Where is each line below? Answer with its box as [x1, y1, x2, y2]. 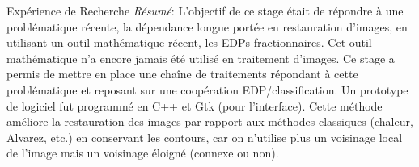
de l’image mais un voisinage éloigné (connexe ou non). [6, 144, 279, 161]
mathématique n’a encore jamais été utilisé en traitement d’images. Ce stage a [6, 49, 395, 66]
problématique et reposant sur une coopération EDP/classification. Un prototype [6, 81, 408, 98]
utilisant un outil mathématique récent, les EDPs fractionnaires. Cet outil [6, 34, 372, 51]
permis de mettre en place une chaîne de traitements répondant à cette [6, 65, 358, 82]
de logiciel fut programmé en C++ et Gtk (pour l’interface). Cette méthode [6, 97, 383, 114]
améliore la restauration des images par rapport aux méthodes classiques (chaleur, [6, 113, 413, 130]
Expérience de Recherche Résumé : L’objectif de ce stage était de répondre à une [6, 2, 404, 19]
